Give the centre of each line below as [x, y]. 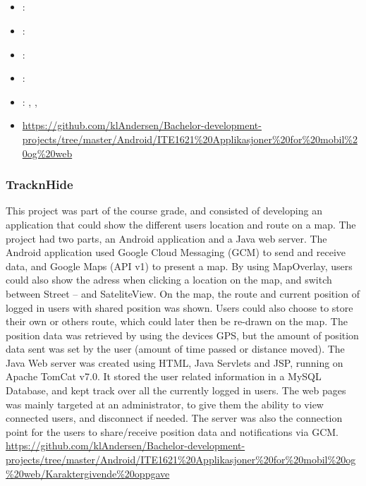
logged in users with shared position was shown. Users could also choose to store [179, 307]
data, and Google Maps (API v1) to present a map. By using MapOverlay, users [179, 266]
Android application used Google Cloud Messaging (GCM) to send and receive [176, 252]
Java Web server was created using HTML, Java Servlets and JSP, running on [175, 362]
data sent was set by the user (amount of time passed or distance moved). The [175, 349]
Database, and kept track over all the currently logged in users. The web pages [176, 390]
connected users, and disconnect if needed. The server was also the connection [174, 418]
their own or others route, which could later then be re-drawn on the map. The [177, 321]
